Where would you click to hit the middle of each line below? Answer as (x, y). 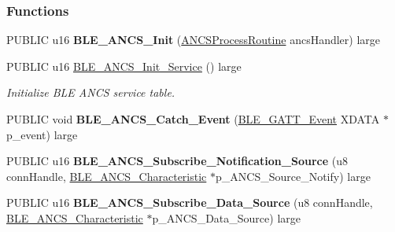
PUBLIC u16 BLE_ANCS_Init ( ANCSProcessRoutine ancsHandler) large (194, 40)
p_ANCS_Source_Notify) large (293, 176)
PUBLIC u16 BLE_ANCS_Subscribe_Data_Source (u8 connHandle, (190, 203)
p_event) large (42, 134)
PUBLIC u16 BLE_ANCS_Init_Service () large (124, 66)
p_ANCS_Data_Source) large (226, 217)
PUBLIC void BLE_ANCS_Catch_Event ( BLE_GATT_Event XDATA (193, 119)
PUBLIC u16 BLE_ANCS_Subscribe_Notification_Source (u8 (177, 161)
